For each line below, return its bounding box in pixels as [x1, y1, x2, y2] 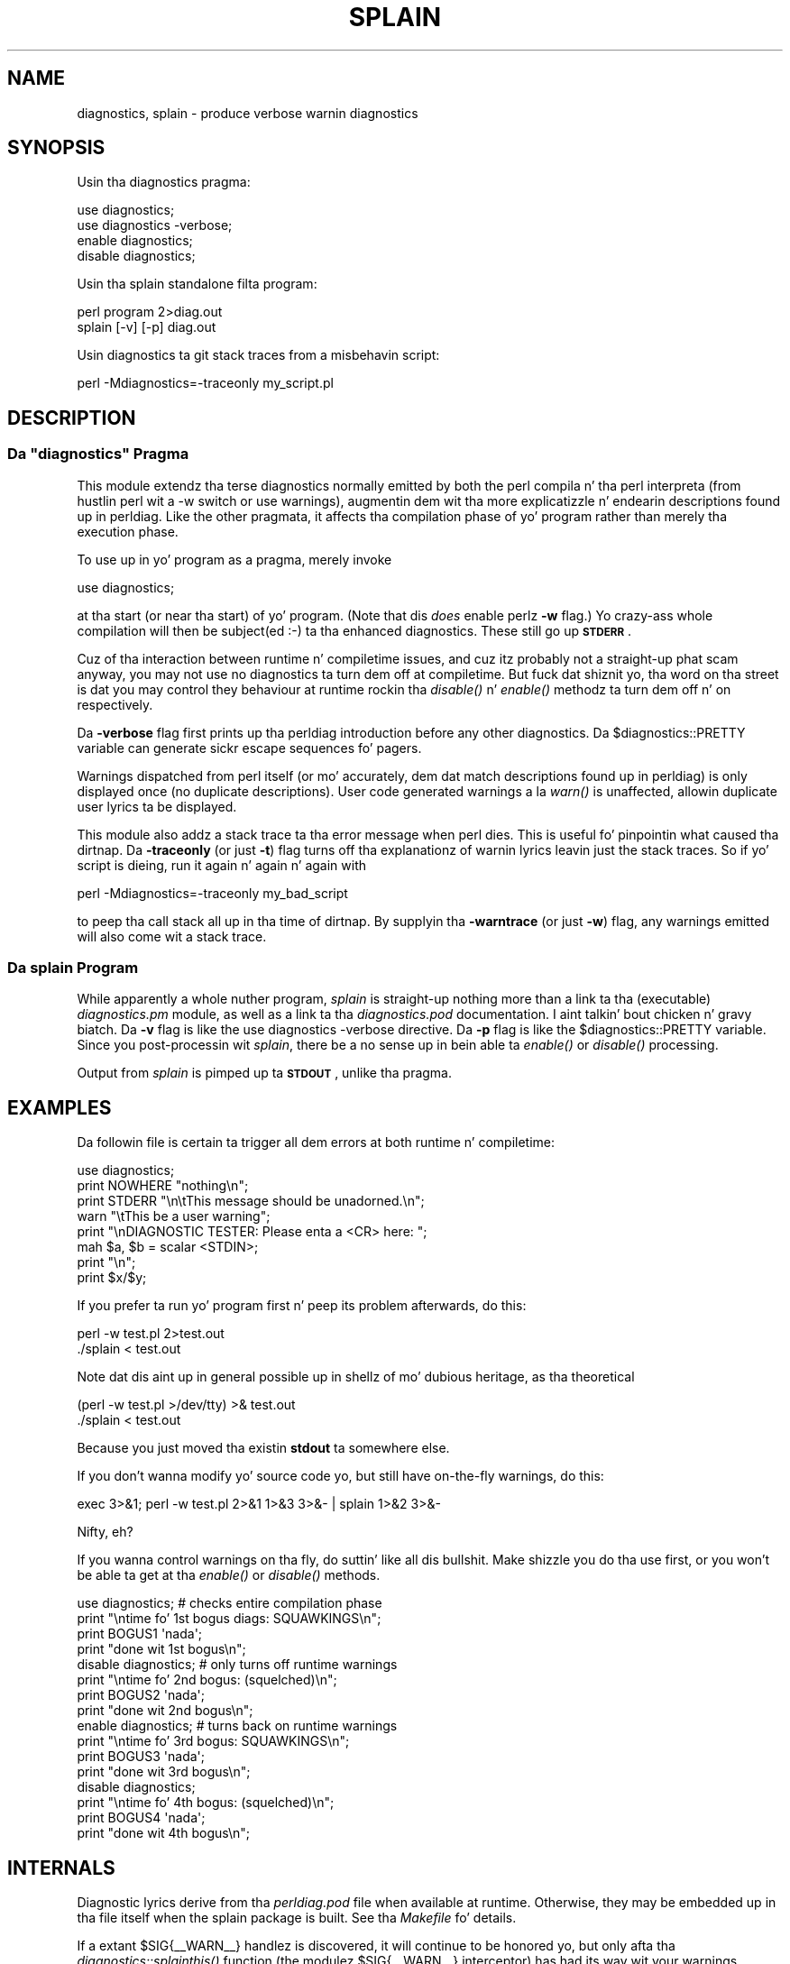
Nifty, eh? [77, 1524, 133, 1540]
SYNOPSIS [7, 136, 106, 160]
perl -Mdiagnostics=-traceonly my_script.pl [77, 375, 334, 391]
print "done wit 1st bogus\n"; [77, 1641, 246, 1657]
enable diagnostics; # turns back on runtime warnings [77, 1718, 398, 1734]
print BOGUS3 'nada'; [77, 1748, 206, 1765]
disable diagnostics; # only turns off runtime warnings [77, 1657, 398, 1673]
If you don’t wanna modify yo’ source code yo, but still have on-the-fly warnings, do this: [77, 1468, 604, 1484]
